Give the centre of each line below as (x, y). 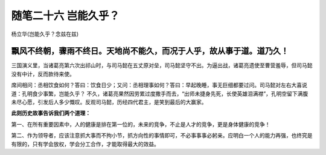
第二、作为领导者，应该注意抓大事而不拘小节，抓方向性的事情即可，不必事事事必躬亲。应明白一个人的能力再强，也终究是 (162, 136)
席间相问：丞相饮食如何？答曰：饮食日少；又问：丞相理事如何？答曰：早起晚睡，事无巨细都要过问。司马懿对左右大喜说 (159, 85)
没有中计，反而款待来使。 (43, 74)
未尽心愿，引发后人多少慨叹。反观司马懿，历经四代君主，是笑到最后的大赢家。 (109, 102)
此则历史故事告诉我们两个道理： (51, 113)
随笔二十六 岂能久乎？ (66, 16)
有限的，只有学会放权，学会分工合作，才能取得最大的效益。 (85, 144)
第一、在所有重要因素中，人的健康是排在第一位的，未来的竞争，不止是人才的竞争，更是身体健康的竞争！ (141, 124)
